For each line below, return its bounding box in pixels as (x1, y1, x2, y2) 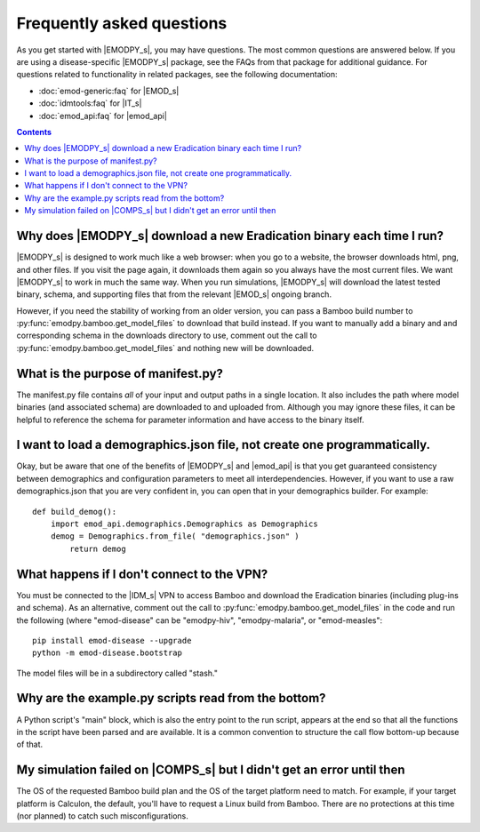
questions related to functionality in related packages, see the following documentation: (16, 69, 338, 80)
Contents (16, 126, 52, 137)
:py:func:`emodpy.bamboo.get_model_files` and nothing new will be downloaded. (16, 342, 315, 353)
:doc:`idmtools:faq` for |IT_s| (38, 98, 142, 108)
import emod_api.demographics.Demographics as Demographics (50, 519, 319, 529)
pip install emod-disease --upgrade (32, 636, 192, 645)
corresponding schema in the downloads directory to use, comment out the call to (16, 330, 317, 341)
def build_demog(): (32, 507, 117, 516)
